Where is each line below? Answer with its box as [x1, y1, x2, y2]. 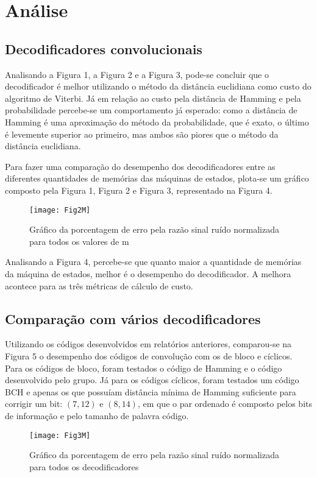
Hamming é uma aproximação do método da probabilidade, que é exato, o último [5, 115, 309, 128]
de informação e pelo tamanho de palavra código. [5, 409, 189, 422]
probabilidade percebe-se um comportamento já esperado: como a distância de [5, 104, 297, 116]
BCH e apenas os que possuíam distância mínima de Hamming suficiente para [5, 385, 296, 398]
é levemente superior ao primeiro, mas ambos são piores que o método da [5, 127, 279, 140]
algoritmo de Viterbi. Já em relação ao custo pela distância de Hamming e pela [5, 91, 301, 104]
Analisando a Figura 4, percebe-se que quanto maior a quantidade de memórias [5, 255, 302, 268]
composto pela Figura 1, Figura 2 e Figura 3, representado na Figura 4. [5, 183, 272, 196]
